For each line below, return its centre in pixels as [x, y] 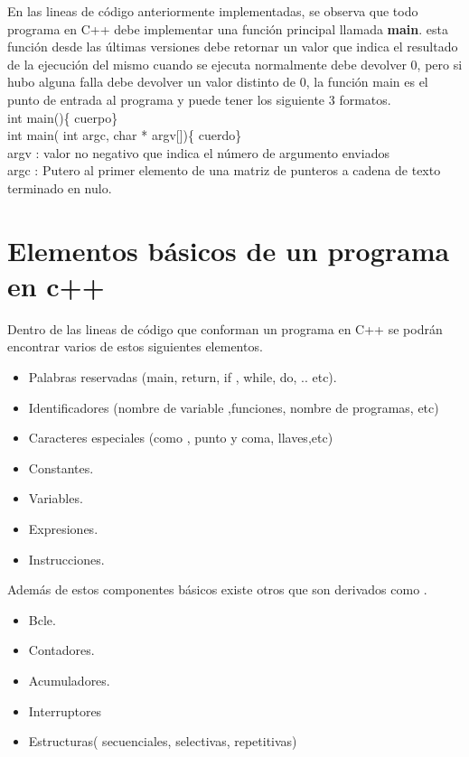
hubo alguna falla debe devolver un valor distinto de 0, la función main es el [218, 82]
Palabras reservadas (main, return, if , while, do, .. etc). [183, 377]
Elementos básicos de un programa [229, 250]
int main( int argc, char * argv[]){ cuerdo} [125, 135]
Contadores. [61, 650]
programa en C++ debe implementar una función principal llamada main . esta [228, 28]
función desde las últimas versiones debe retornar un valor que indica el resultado [233, 47]
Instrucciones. [66, 559]
